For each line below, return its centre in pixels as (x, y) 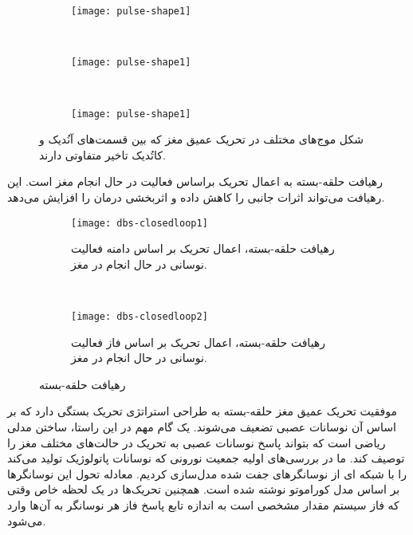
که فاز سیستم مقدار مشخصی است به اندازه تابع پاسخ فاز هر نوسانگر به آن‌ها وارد (203, 504)
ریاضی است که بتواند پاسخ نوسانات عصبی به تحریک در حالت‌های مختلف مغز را (197, 442)
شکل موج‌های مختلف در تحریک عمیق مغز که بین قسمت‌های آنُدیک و (201, 139)
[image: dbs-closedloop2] (140, 316)
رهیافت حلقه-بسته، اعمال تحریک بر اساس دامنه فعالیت (203, 248)
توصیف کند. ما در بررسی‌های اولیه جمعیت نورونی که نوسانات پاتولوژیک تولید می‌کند (206, 458)
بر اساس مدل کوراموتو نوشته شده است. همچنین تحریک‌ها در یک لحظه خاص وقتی (204, 489)
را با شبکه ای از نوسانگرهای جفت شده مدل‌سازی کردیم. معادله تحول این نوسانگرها (207, 473)
